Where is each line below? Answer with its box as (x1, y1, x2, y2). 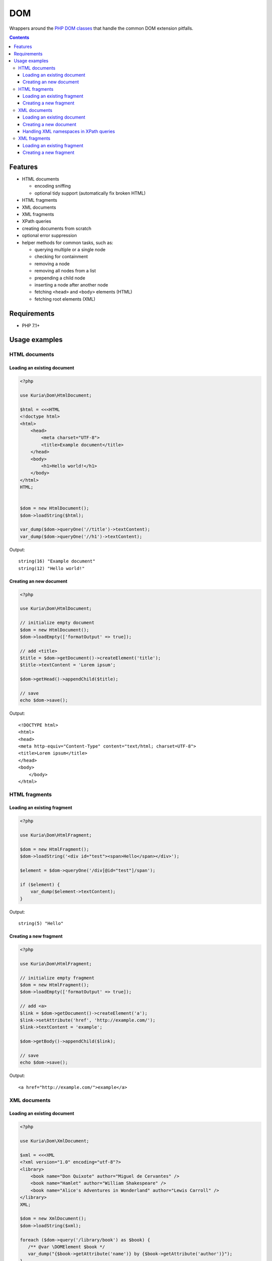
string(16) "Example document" (18, 558, 96, 564)
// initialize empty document (20, 620, 95, 625)
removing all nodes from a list (34, 268, 96, 274)
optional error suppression (22, 233, 77, 239)
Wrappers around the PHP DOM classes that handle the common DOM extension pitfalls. (9, 25, 193, 31)
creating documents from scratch (22, 225, 92, 232)
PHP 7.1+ (22, 322, 40, 328)
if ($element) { (20, 882, 60, 887)
